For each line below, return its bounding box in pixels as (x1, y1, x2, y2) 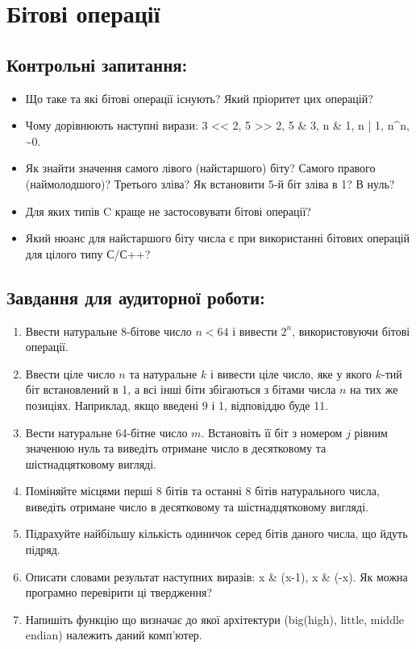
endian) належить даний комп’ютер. (25, 626, 202, 643)
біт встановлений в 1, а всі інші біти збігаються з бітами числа (25, 381, 336, 398)
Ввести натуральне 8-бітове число (25, 322, 192, 339)
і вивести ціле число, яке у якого (210, 365, 372, 382)
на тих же (350, 381, 398, 398)
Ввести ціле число (25, 365, 115, 382)
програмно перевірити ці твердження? (25, 584, 213, 601)
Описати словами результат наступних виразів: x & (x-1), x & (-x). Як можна (25, 568, 408, 585)
